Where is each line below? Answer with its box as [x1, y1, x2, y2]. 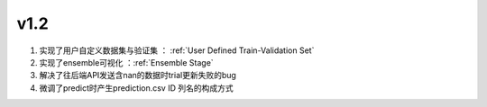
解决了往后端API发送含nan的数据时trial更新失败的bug [39, 70, 236, 81]
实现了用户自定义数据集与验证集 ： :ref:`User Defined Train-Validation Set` [39, 45, 315, 56]
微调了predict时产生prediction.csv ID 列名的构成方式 [39, 82, 234, 94]
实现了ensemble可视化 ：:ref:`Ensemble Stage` [39, 57, 214, 67]
